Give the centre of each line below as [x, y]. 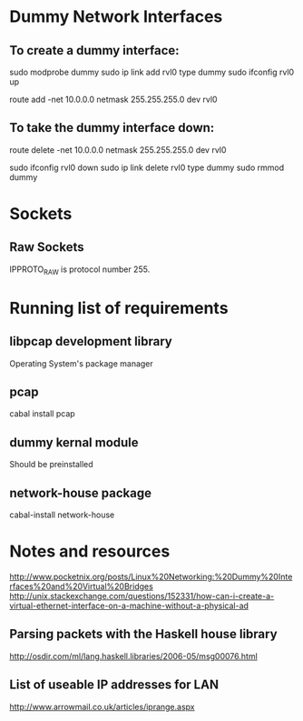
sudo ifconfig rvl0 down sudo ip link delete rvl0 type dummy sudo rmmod [147, 167]
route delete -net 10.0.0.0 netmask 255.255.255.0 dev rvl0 [118, 150]
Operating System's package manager [82, 363]
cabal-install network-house [62, 515]
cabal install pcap [42, 414]
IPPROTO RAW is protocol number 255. [80, 270]
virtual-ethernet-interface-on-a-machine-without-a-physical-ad [129, 606]
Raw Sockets [47, 247]
